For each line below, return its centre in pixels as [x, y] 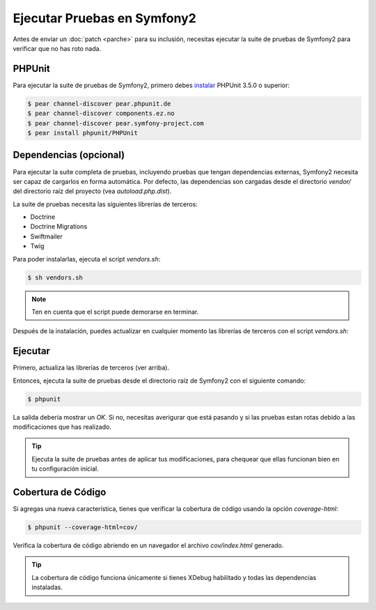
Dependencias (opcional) [69, 155]
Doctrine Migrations [59, 227]
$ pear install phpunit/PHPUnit [83, 133]
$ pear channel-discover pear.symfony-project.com [116, 123]
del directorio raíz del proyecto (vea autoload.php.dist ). [92, 191]
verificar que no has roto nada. [57, 48]
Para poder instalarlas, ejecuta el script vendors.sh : [87, 259]
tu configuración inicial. [65, 469]
